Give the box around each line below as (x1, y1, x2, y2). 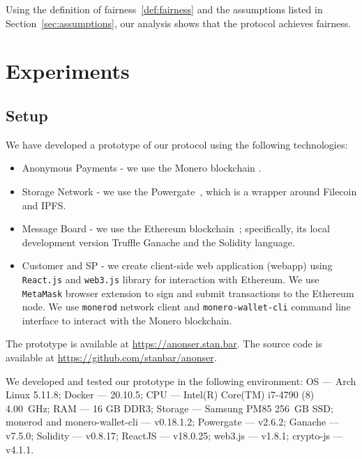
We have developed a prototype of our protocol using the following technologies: (6, 137, 348, 151)
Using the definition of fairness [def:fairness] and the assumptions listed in (6, 2, 323, 16)
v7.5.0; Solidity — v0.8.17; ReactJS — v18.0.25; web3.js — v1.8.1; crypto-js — (6, 428, 343, 443)
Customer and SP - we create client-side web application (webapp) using (22, 258, 333, 273)
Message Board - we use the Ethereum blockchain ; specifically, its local (22, 221, 330, 236)
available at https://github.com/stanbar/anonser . (6, 350, 217, 365)
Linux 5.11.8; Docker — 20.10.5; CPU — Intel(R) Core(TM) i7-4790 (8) (6, 387, 315, 402)
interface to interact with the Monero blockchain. (22, 313, 232, 327)
